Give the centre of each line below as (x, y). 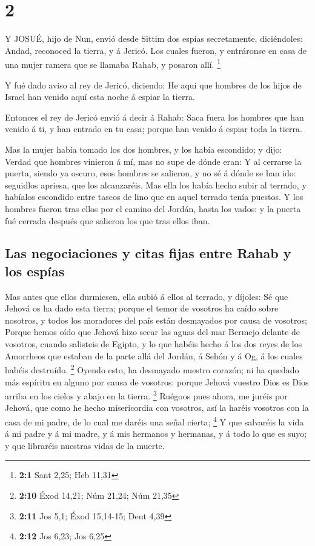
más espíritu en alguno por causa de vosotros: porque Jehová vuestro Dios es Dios (157, 381)
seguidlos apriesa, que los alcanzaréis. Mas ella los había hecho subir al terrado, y (156, 185)
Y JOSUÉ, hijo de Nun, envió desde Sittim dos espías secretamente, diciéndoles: (154, 38)
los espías (35, 271)
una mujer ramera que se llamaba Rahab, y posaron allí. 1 (113, 63)
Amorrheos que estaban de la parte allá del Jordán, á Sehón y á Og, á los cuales (154, 355)
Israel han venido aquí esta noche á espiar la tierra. (100, 97)
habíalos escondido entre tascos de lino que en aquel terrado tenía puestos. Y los (154, 197)
